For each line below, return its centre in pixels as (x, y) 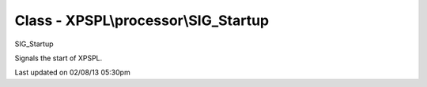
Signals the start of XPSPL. (59, 58)
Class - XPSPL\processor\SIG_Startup (142, 20)
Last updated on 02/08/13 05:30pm (72, 72)
